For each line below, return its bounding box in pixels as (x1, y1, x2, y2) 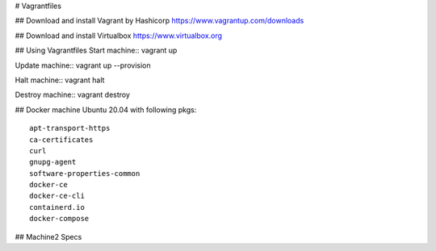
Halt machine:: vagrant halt (15, 75, 105, 85)
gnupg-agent (29, 157, 77, 167)
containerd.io (29, 203, 85, 211)
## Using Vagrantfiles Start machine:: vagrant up (15, 45, 178, 56)
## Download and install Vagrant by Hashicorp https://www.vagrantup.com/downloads (15, 16, 304, 26)
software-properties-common (29, 169, 140, 178)
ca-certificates (29, 135, 94, 144)
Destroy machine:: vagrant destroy (15, 90, 131, 100)
